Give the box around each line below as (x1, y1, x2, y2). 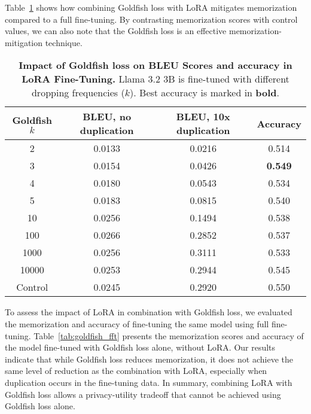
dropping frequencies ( (31, 86, 125, 100)
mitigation (5, 36, 43, 48)
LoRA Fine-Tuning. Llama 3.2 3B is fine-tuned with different (22, 72, 289, 86)
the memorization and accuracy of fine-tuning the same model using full (5, 317, 269, 330)
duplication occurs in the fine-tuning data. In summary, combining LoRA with (5, 376, 292, 388)
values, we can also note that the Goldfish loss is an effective (5, 25, 227, 37)
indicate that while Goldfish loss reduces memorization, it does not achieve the (5, 352, 293, 365)
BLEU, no (83, 109, 132, 124)
